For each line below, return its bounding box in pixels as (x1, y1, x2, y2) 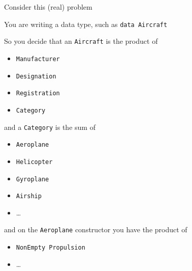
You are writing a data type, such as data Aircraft (4, 18, 168, 29)
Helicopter (16, 158, 53, 166)
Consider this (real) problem (4, 2, 92, 12)
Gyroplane (16, 175, 49, 183)
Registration (16, 90, 60, 97)
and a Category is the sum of (4, 121, 95, 132)
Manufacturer (16, 55, 60, 63)
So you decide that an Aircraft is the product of (4, 36, 158, 46)
